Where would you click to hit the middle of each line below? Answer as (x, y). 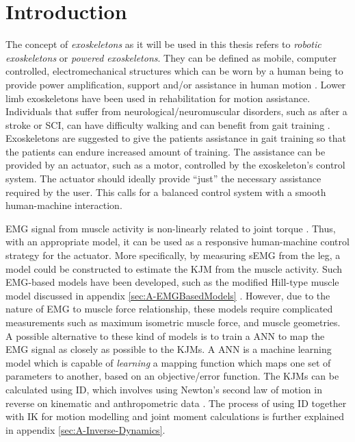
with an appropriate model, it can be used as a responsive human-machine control (177, 242)
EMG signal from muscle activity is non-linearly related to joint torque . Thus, (171, 228)
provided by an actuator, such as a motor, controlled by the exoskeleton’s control (175, 165)
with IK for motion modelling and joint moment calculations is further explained (175, 416)
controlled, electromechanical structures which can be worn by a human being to (174, 71)
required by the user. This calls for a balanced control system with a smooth (166, 192)
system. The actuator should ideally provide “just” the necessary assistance (163, 179)
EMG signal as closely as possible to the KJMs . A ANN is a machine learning (169, 349)
